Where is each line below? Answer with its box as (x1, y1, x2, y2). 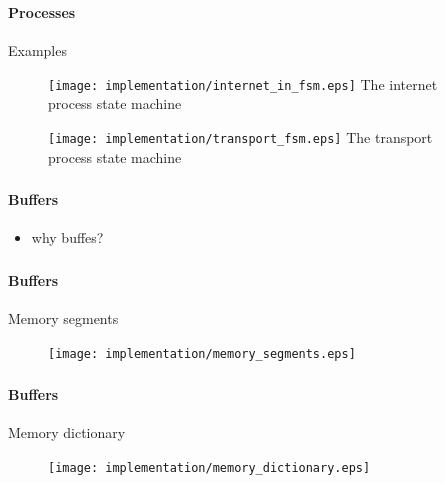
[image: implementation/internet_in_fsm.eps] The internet (48, 73, 438, 94)
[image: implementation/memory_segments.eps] (48, 346, 356, 361)
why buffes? (31, 227, 104, 248)
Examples (8, 40, 67, 61)
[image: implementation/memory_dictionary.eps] (48, 461, 371, 476)
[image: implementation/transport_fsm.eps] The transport (48, 126, 433, 147)
